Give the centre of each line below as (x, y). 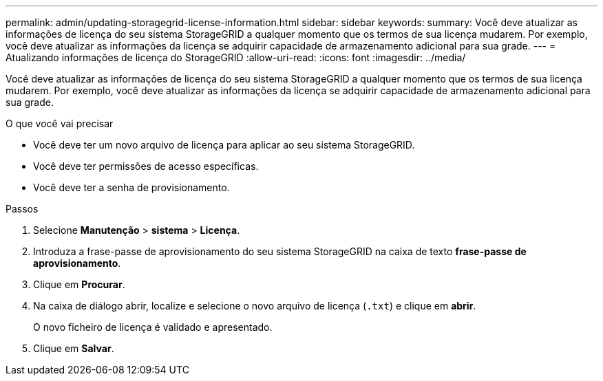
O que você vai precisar (60, 123)
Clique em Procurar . (79, 284)
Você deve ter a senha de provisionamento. (131, 187)
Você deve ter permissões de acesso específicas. (146, 166)
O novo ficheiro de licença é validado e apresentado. (153, 327)
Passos (22, 209)
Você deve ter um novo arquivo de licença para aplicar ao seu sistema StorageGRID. (224, 145)
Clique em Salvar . (74, 348)
